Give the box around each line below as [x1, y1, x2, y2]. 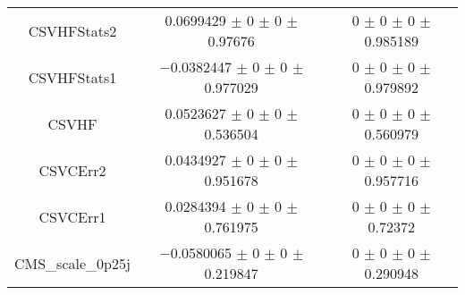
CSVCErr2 [38, 159, 106, 181]
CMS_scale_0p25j [14, 252, 131, 274]
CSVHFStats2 [28, 20, 117, 41]
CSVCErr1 [38, 206, 106, 227]
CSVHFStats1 [28, 66, 117, 88]
